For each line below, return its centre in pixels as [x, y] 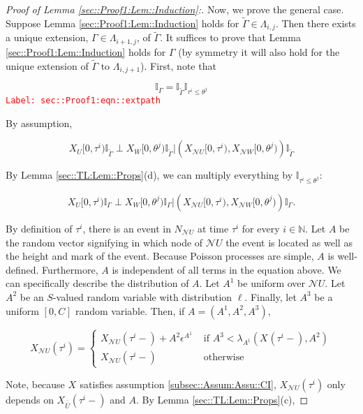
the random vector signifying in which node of [104, 242]
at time [213, 228]
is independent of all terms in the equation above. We [227, 269]
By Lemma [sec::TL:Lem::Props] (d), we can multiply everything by [149, 175]
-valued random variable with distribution [142, 296]
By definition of [39, 228]
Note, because [35, 384]
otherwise [224, 358]
